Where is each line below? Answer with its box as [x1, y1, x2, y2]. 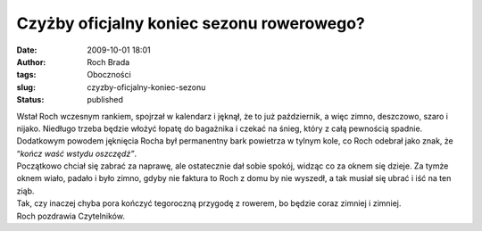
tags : [16, 70, 37, 80]
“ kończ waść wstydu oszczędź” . [16, 148, 137, 159]
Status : [16, 95, 45, 105]
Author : [16, 56, 46, 67]
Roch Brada [87, 56, 130, 67]
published [87, 95, 124, 105]
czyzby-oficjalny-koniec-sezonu [87, 81, 206, 93]
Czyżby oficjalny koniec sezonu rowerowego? [16, 13, 366, 33]
